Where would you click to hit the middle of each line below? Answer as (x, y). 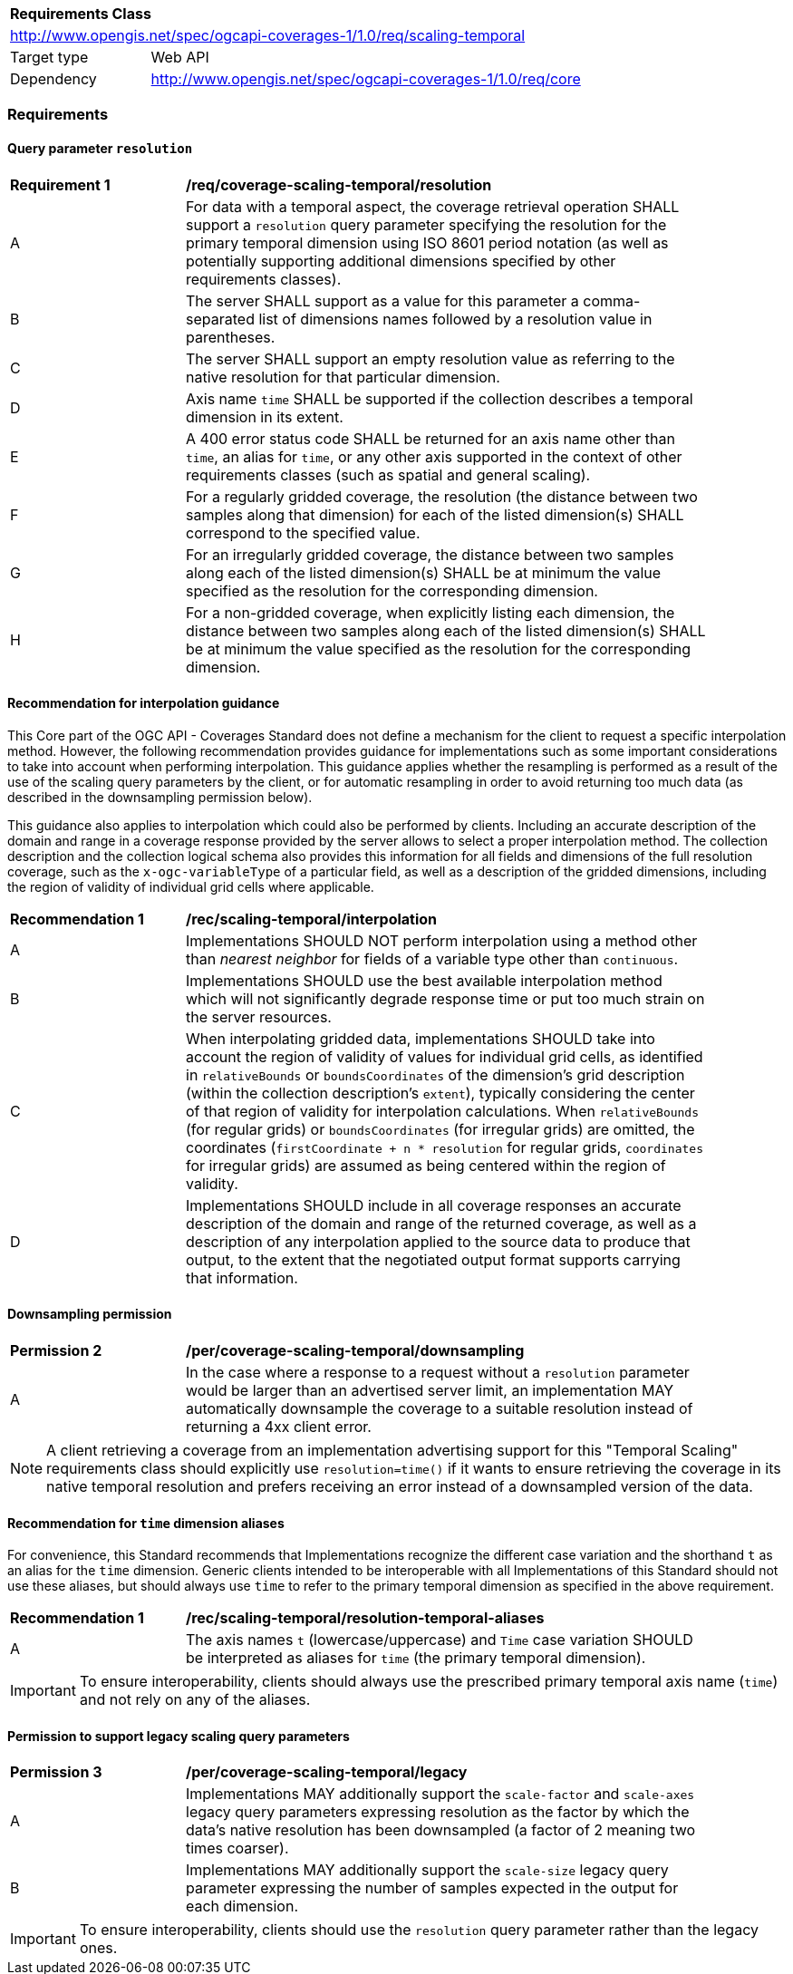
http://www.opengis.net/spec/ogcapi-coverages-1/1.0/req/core (366, 79)
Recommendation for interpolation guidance (144, 703)
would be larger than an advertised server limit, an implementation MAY (430, 1391)
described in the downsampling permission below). (160, 797)
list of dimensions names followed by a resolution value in (455, 319)
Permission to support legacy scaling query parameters (179, 1736)
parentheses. (231, 337)
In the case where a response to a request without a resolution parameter (438, 1373)
